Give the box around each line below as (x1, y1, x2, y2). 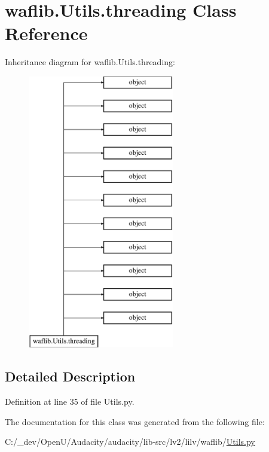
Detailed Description (5, 367, 136, 386)
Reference (5, 21, 88, 45)
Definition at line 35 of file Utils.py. (5, 395, 134, 408)
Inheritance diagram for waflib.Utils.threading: (5, 56, 175, 68)
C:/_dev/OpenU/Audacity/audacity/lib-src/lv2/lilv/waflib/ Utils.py (5, 435, 255, 448)
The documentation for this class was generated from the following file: (5, 415, 265, 427)
